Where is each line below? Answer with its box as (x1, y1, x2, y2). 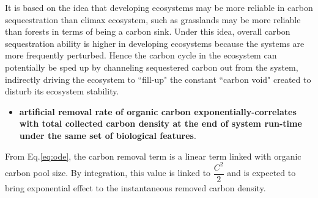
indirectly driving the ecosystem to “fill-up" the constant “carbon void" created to (5, 72, 311, 85)
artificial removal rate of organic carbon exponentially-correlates (19, 105, 297, 118)
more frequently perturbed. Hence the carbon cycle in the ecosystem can (5, 49, 277, 62)
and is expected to (227, 166, 296, 179)
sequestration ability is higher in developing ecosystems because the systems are (5, 37, 305, 49)
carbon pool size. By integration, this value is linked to (5, 166, 211, 179)
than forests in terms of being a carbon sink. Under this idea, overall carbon (5, 25, 290, 38)
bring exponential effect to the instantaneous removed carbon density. (5, 181, 266, 194)
